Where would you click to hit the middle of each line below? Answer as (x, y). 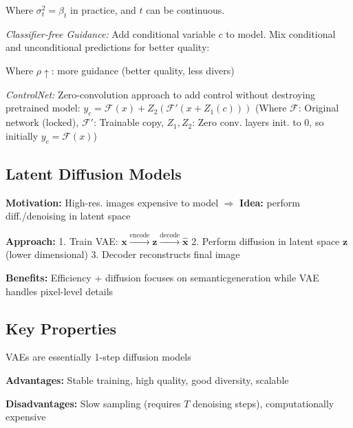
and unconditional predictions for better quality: (108, 47)
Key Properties (61, 328)
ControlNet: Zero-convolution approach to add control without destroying (161, 94)
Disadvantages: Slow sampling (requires (93, 403)
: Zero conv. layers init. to (247, 122)
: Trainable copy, (128, 122)
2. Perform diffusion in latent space (266, 240)
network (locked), (42, 122)
